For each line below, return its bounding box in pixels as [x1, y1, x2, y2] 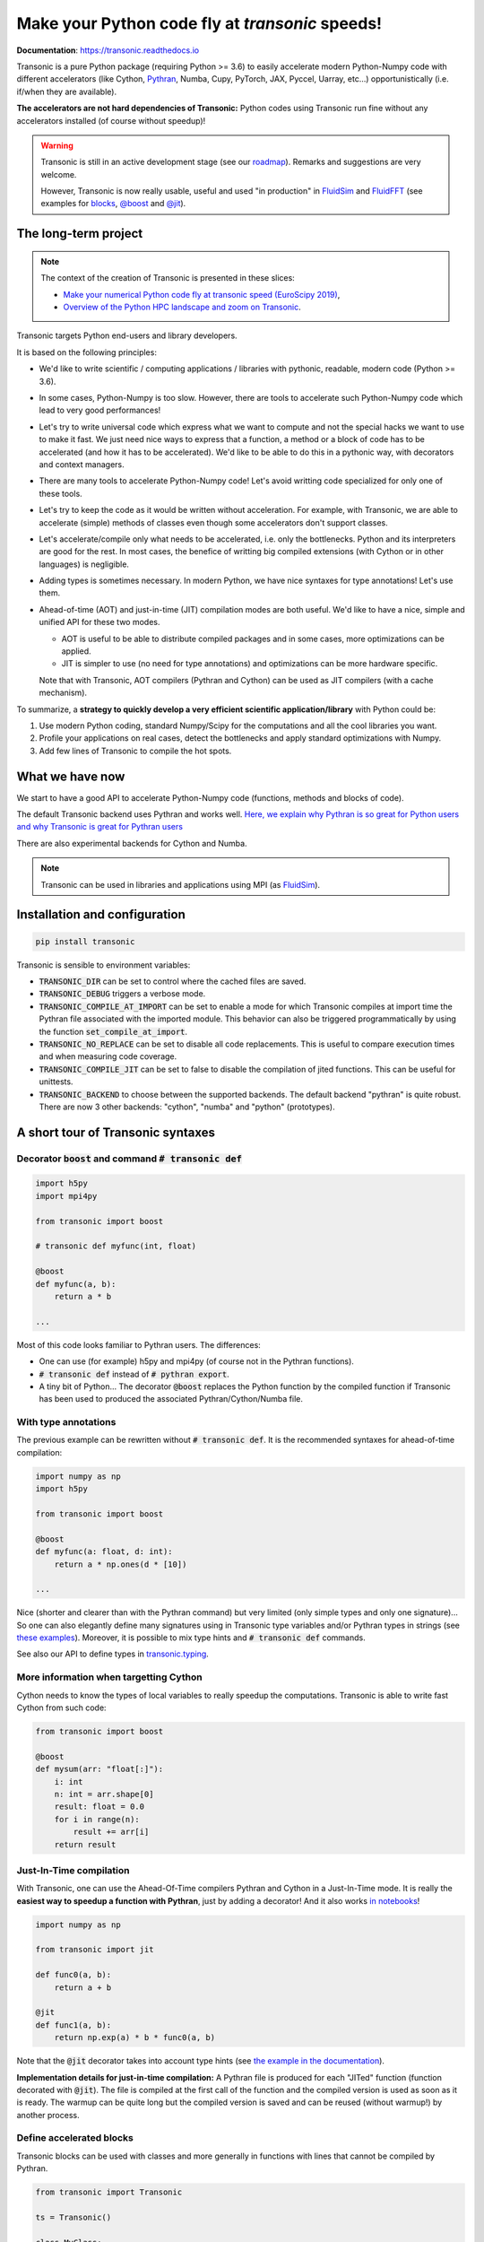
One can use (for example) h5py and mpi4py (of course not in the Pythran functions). [39, 1356, 354, 1367]
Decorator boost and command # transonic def [16, 1152, 242, 1165]
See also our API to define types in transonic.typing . [16, 1648, 210, 1659]
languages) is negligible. [39, 559, 130, 569]
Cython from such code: [16, 1702, 107, 1713]
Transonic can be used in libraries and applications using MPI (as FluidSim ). [40, 879, 321, 890]
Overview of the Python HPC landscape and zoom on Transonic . [63, 301, 302, 313]
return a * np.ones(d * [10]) [54, 1559, 187, 1569]
